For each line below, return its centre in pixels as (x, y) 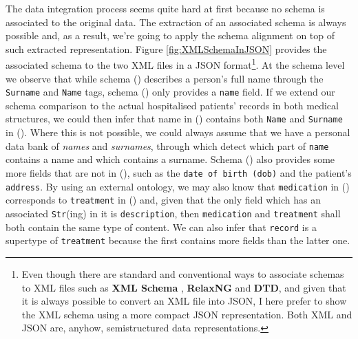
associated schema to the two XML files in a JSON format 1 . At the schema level (175, 64)
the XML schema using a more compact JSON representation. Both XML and (187, 314)
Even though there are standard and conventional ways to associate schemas (183, 273)
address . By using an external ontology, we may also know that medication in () (178, 186)
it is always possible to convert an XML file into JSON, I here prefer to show (184, 301)
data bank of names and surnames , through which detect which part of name (167, 145)
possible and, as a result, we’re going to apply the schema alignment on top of (170, 35)
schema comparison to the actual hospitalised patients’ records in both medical (172, 105)
